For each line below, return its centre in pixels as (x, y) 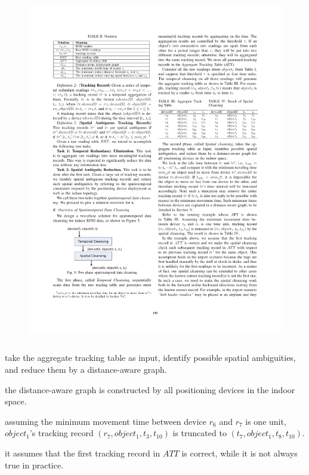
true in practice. (34, 465)
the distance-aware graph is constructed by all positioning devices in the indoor (150, 389)
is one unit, (266, 421)
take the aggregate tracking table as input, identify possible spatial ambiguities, (150, 358)
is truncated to (200, 433)
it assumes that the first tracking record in (83, 453)
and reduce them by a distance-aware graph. (86, 370)
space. (16, 401)
